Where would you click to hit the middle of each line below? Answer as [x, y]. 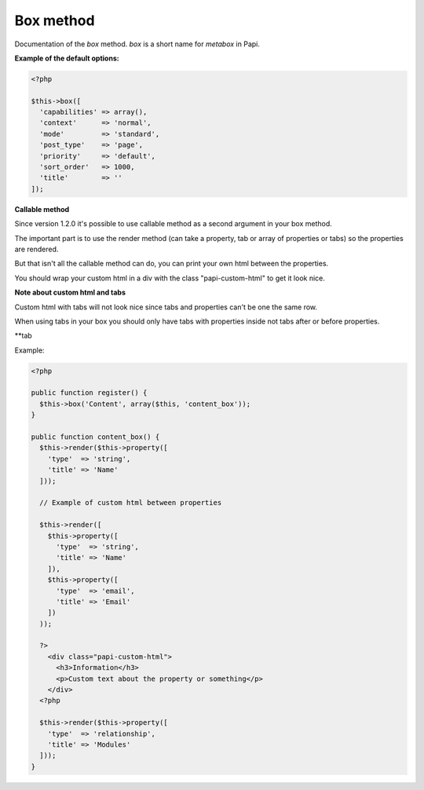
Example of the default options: [67, 58]
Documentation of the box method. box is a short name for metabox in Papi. [137, 44]
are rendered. [37, 249]
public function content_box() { [95, 437]
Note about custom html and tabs [70, 293]
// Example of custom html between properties [131, 503]
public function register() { [89, 393]
